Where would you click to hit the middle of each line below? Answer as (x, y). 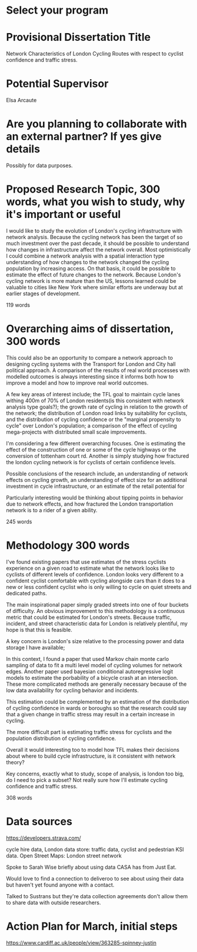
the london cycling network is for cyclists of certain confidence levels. (91, 462)
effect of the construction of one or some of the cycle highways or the (91, 449)
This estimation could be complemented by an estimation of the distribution (98, 702)
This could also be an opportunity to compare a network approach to (90, 357)
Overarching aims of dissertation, (90, 329)
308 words (19, 797)
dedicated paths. (26, 593)
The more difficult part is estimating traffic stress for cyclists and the (89, 732)
